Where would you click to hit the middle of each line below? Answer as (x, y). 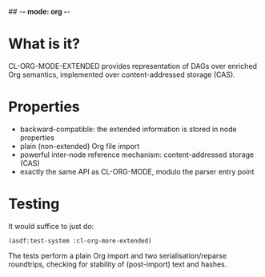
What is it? (44, 44)
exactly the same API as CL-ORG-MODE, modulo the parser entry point (137, 171)
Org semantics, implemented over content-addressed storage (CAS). (122, 74)
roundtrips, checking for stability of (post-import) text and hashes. (118, 264)
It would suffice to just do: (51, 226)
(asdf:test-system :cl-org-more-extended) (80, 241)
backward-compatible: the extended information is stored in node (128, 129)
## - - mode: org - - (39, 12)
